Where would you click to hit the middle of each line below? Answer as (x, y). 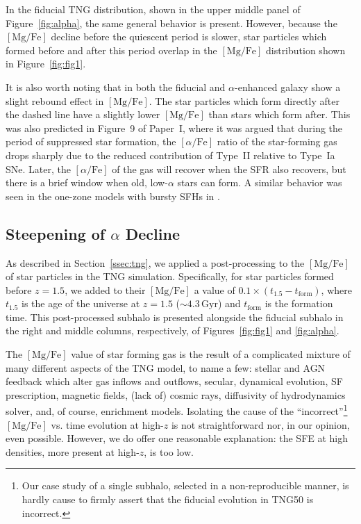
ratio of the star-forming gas (277, 141)
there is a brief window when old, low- (87, 182)
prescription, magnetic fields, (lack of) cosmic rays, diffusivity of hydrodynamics (176, 394)
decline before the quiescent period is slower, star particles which (189, 36)
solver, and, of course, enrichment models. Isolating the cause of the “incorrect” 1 (177, 410)
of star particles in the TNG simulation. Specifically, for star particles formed (170, 276)
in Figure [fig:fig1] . (46, 64)
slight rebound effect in (55, 100)
